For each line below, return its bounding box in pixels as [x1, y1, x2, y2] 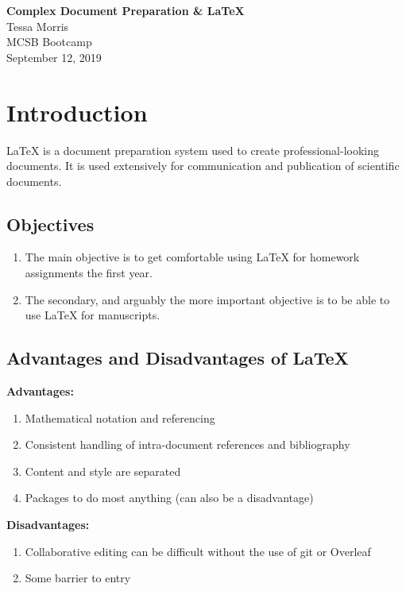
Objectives [6, 211, 95, 236]
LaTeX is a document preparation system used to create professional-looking [6, 141, 380, 158]
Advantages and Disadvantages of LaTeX [6, 346, 349, 370]
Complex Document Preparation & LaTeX [6, 2, 245, 18]
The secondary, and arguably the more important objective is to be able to [25, 291, 390, 307]
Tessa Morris [6, 17, 69, 34]
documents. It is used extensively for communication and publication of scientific [6, 157, 400, 174]
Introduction [6, 95, 148, 128]
